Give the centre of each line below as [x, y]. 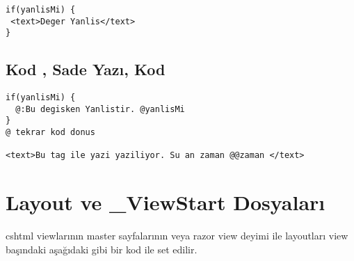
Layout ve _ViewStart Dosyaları [166, 202]
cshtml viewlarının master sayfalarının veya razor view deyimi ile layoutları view [177, 236]
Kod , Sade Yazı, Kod [86, 69]
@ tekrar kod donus [50, 133]
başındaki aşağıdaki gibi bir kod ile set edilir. [102, 249]
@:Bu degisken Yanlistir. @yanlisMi [100, 109]
